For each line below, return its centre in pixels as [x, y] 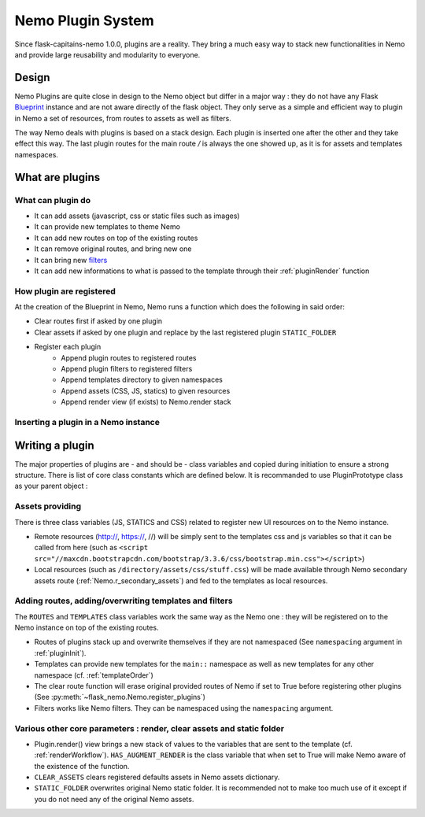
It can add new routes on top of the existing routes [116, 238]
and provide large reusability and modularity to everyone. [107, 54]
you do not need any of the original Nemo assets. [114, 799]
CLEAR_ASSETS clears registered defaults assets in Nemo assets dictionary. [157, 777]
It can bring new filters [71, 260]
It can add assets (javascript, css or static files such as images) [137, 216]
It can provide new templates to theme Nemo [107, 227]
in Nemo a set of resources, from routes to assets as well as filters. [123, 118]
